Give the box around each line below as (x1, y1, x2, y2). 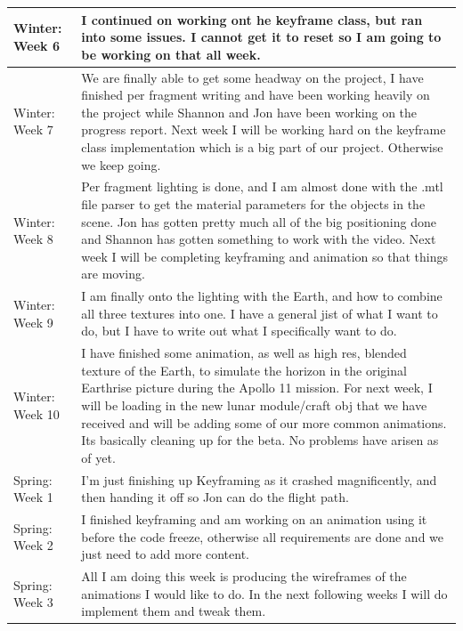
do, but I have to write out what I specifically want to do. (81, 321, 397, 340)
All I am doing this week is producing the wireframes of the (81, 567, 407, 586)
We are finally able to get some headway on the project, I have (81, 68, 424, 86)
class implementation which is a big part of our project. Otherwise (81, 137, 443, 156)
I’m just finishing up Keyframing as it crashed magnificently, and (81, 470, 437, 489)
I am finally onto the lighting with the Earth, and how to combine (81, 287, 443, 305)
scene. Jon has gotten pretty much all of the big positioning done (81, 212, 436, 231)
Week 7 (13, 120, 53, 139)
